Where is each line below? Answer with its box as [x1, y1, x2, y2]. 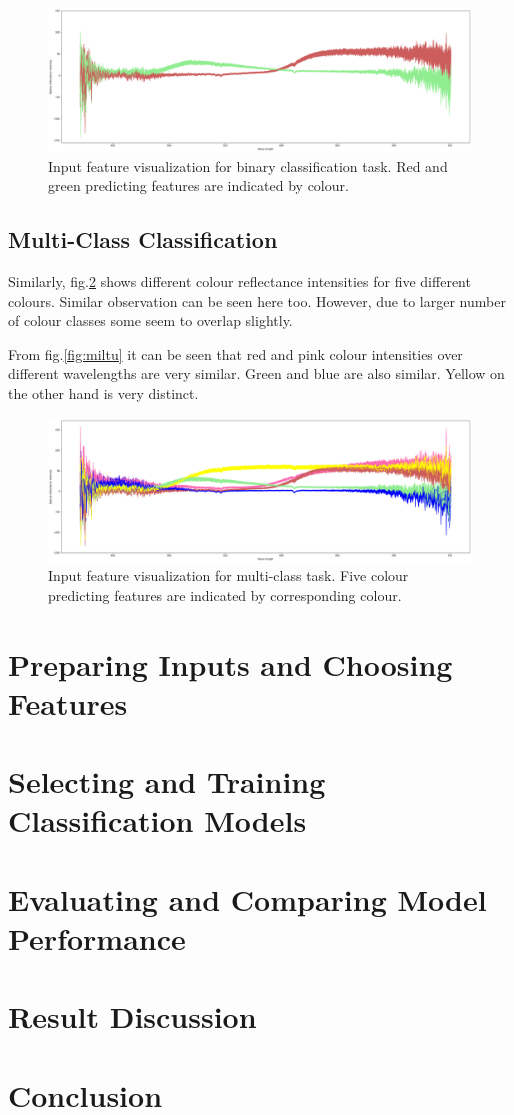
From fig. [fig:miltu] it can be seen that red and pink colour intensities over [8, 343, 463, 364]
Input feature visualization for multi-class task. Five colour [48, 565, 409, 586]
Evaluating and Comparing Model [8, 878, 487, 919]
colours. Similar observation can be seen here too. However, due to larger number [8, 290, 506, 311]
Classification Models [8, 800, 307, 841]
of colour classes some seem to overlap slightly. [8, 310, 293, 331]
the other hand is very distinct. [8, 383, 199, 404]
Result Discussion [8, 996, 257, 1037]
